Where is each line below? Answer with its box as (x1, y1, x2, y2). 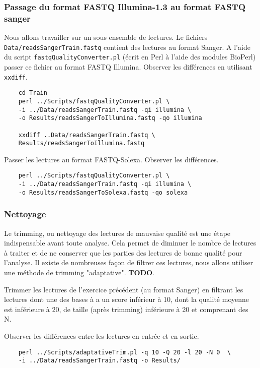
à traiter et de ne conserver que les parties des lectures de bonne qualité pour (4, 247, 242, 258)
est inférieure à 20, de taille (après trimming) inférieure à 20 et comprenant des (4, 303, 248, 314)
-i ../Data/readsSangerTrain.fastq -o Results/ (18, 357, 181, 364)
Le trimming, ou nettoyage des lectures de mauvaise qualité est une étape (4, 227, 231, 238)
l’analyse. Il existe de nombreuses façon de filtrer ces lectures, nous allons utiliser (4, 257, 253, 268)
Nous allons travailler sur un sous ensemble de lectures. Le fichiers (4, 32, 208, 42)
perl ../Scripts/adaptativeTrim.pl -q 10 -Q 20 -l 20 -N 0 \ (18, 348, 231, 356)
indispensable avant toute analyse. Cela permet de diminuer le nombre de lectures (4, 237, 256, 248)
